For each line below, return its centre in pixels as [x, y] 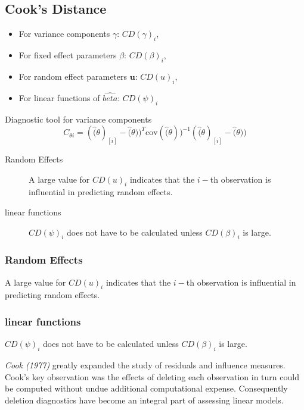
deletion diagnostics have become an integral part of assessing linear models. [144, 400]
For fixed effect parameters [68, 55]
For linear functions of [59, 97]
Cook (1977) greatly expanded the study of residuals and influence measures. [145, 365]
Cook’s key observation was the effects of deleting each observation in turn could [152, 376]
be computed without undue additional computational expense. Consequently [146, 388]
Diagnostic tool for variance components [78, 119]
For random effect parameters [73, 76]
